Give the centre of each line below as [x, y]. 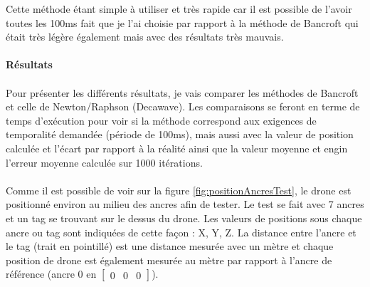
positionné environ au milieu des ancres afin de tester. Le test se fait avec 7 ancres [185, 204]
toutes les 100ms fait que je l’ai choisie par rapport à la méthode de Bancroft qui [182, 22]
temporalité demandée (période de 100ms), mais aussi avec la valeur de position [180, 134]
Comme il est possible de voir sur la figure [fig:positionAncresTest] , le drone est [179, 190]
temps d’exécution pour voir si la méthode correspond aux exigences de [161, 120]
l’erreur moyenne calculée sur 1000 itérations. [104, 162]
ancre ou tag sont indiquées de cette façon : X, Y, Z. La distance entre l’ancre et [181, 232]
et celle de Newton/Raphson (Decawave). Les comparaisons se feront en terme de [183, 106]
